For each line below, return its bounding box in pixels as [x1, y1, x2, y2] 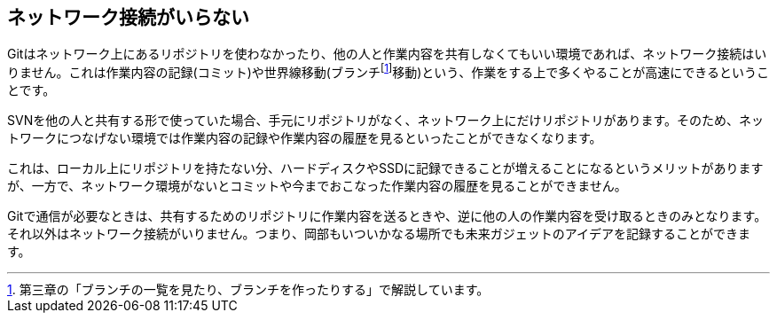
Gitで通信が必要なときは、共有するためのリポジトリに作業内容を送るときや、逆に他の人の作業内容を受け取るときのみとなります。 [7, 208, 767, 224]
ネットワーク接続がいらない [7, 6, 249, 28]
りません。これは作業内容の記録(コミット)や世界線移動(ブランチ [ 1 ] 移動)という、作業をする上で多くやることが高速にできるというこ [7, 62, 770, 81]
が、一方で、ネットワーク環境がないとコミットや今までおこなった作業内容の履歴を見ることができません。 [7, 178, 627, 194]
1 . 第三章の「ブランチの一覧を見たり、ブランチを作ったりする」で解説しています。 [7, 282, 490, 298]
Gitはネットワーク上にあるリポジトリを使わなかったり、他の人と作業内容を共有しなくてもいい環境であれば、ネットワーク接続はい [7, 46, 767, 62]
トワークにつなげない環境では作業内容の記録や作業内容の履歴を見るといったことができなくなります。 [7, 130, 602, 146]
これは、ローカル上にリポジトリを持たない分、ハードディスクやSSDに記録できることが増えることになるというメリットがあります [7, 160, 764, 176]
